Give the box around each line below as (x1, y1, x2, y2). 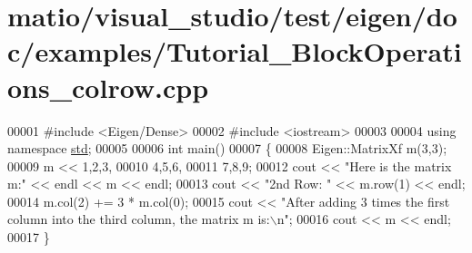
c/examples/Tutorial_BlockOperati (7, 33, 462, 70)
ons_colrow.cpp (7, 68, 209, 105)
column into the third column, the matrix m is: (7, 209, 270, 229)
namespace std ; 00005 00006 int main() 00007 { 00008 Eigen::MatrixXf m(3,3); (7, 139, 447, 158)
